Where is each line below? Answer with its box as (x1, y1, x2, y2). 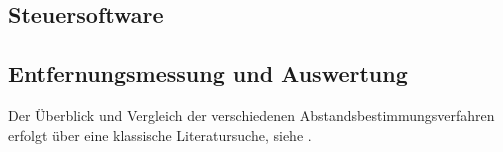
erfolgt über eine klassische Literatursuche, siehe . (8, 124, 312, 145)
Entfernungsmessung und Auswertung (8, 58, 408, 89)
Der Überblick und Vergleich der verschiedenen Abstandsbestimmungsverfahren (8, 104, 495, 125)
